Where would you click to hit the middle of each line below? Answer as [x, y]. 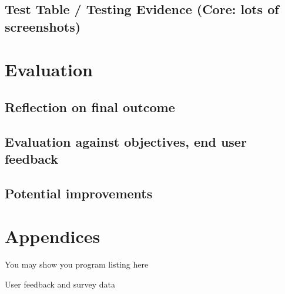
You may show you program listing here [77, 264]
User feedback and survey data [60, 284]
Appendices [53, 236]
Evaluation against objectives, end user [126, 141]
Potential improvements [79, 193]
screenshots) [43, 26]
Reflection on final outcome [90, 107]
